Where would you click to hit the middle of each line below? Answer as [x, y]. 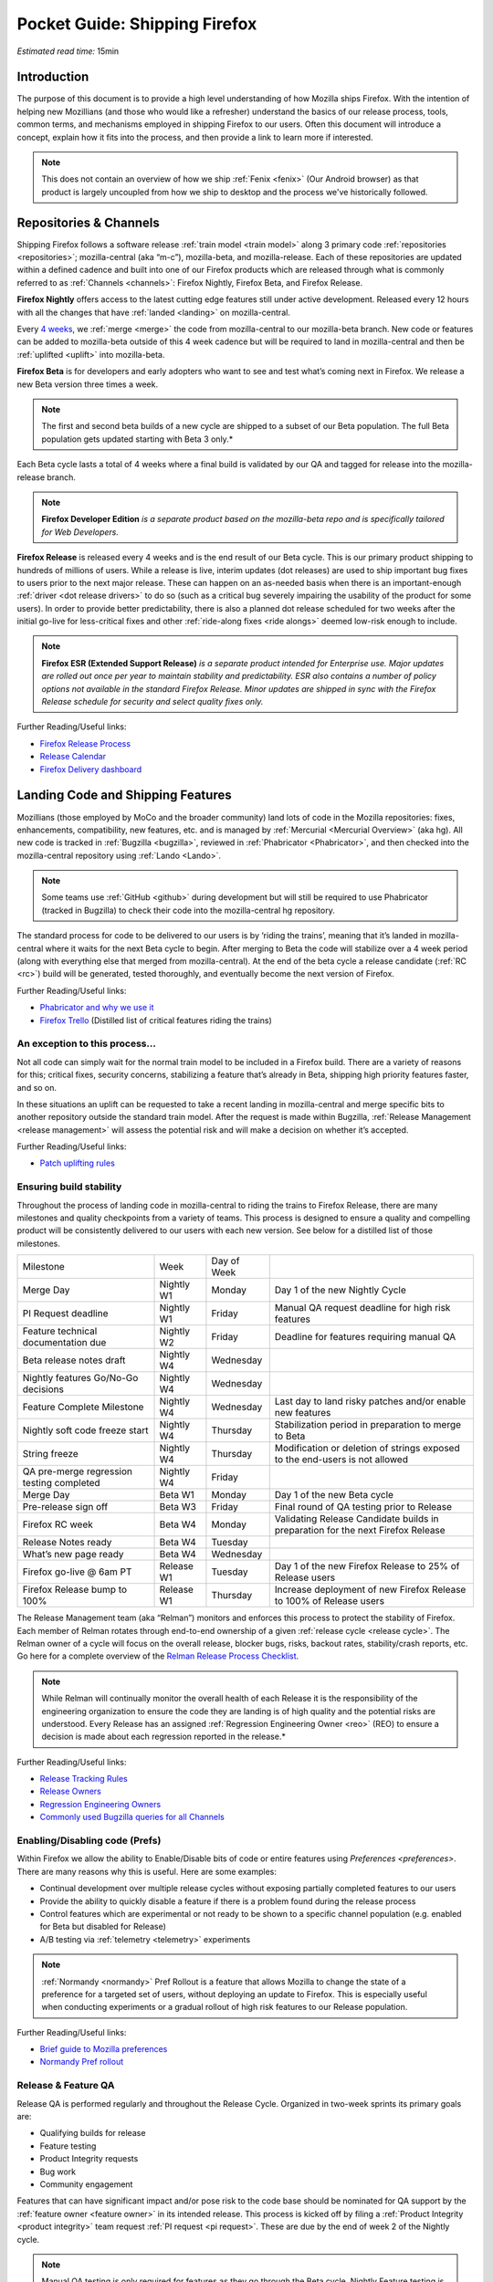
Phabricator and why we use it [97, 1008]
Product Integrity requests [89, 2159]
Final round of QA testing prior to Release [363, 1507]
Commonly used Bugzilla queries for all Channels [132, 1817]
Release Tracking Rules [84, 1779]
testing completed [61, 1483]
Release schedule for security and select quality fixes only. [152, 702]
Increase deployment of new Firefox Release [370, 1590]
